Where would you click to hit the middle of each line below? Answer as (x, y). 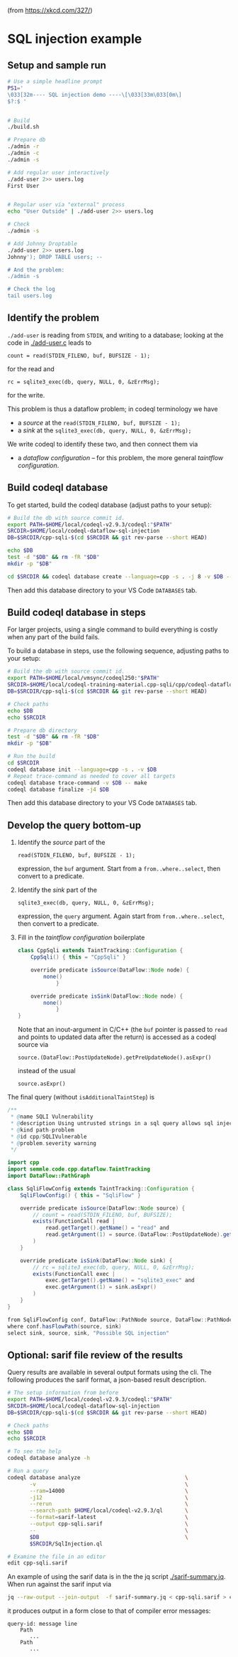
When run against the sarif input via (59, 1584)
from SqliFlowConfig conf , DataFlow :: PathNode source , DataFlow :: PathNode (120, 1320)
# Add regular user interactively (58, 172)
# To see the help (34, 1451)
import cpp (23, 1163)
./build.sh (23, 127)
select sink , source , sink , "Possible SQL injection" (89, 1333)
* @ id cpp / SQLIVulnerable (49, 1136)
